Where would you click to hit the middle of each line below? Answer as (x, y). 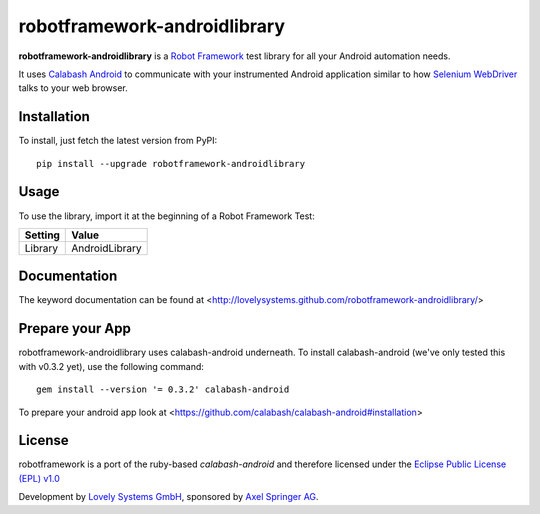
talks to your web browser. (73, 88)
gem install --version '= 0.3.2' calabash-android (163, 389)
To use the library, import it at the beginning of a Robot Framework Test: (166, 216)
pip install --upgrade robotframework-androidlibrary (170, 163)
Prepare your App (75, 328)
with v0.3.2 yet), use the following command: (111, 366)
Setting (42, 235)
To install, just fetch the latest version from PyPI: (118, 141)
